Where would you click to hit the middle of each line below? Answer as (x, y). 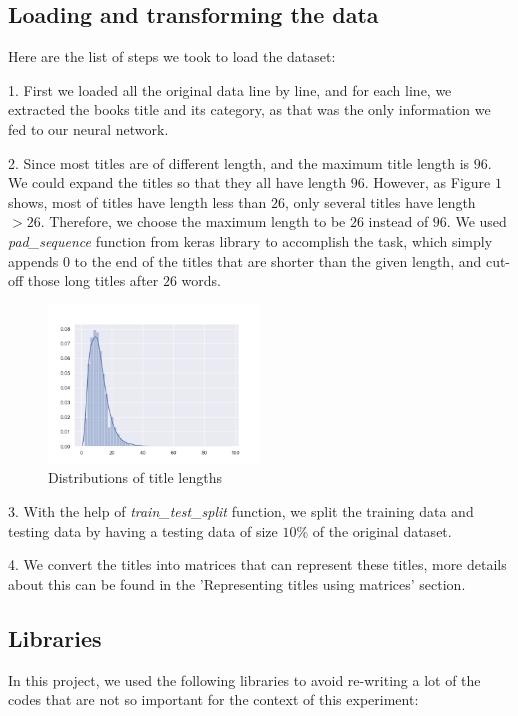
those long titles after (93, 280)
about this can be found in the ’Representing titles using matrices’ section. (237, 583)
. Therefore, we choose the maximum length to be (193, 221)
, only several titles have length (380, 201)
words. (201, 280)
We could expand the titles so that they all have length (177, 182)
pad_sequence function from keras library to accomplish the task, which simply (250, 240)
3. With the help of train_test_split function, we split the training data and (241, 510)
